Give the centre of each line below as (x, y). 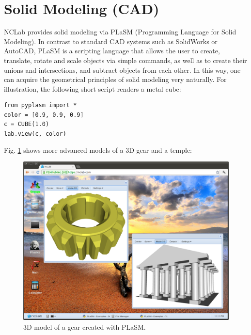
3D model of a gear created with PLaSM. (85, 327)
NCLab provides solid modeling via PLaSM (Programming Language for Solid (120, 32)
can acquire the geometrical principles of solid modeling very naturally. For (115, 79)
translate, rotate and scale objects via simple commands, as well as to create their (125, 60)
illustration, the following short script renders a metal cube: (93, 88)
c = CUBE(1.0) (27, 124)
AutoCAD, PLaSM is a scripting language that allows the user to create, (112, 51)
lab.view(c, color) (35, 134)
